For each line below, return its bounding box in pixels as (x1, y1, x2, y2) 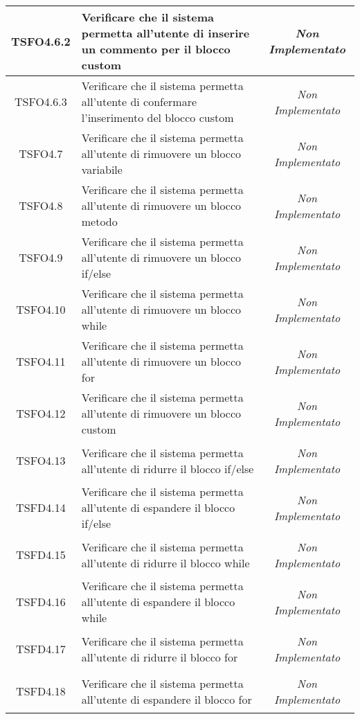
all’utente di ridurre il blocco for (81, 648, 238, 665)
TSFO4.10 (16, 301, 66, 317)
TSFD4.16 (16, 594, 66, 610)
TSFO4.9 (19, 249, 63, 265)
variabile (81, 161, 123, 177)
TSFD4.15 (16, 547, 66, 562)
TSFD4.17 (16, 641, 66, 657)
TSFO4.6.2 (11, 33, 71, 49)
